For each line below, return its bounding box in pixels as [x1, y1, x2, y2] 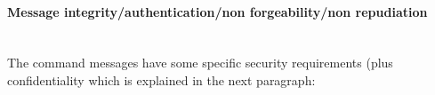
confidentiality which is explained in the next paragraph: [7, 70, 316, 89]
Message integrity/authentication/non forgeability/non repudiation [7, 2, 428, 20]
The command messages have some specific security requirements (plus [7, 53, 393, 72]
